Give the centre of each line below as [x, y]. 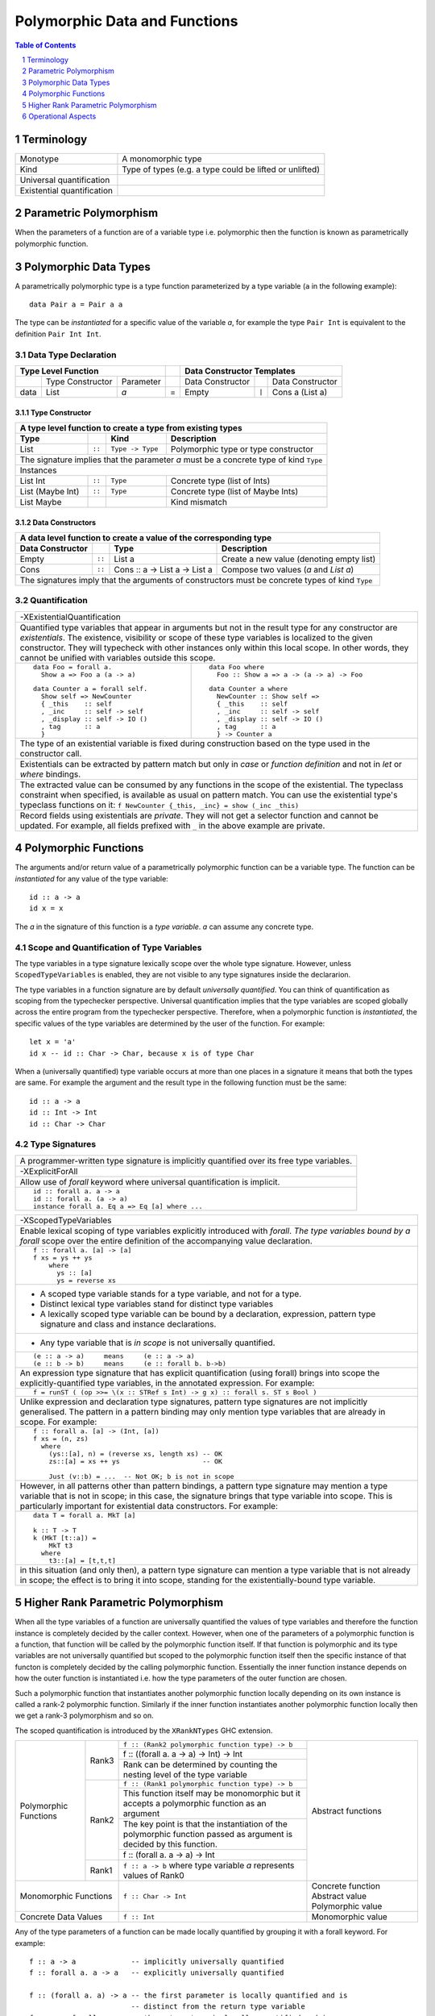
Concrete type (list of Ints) [220, 481]
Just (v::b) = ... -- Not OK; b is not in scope [141, 1476]
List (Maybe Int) [50, 491]
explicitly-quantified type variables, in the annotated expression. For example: [167, 1383]
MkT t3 [61, 1545]
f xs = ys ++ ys [62, 1258]
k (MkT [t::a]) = [64, 1537]
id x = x [46, 908]
